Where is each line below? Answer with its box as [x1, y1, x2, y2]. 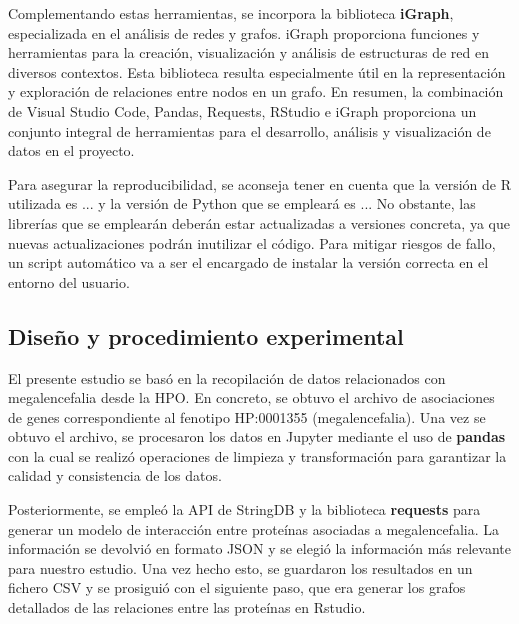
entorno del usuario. [8, 271, 130, 292]
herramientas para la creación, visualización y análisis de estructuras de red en [8, 42, 489, 63]
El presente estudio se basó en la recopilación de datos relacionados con [8, 367, 446, 388]
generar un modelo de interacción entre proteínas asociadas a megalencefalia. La [8, 518, 499, 539]
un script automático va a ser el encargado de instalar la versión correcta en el [8, 252, 489, 273]
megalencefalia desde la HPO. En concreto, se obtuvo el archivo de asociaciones [8, 387, 495, 408]
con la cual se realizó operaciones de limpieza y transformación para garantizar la [8, 445, 507, 466]
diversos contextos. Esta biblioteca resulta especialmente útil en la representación [8, 61, 506, 82]
